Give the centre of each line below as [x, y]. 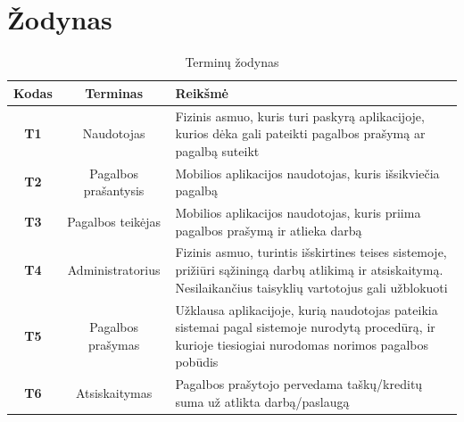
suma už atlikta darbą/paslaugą [262, 401]
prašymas [114, 344]
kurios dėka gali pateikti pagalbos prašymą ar [300, 133]
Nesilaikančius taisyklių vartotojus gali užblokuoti [311, 287]
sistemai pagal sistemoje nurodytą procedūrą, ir [305, 327]
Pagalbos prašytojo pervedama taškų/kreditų [299, 384]
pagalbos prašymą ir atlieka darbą [269, 230]
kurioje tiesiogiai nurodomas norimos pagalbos [302, 344]
